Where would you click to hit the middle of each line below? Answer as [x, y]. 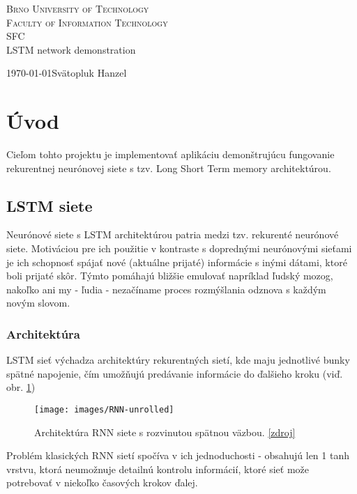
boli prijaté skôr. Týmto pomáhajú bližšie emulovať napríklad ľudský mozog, [170, 276]
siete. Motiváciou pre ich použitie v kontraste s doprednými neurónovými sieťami [179, 248]
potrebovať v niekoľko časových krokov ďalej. [102, 483]
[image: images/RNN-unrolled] [104, 410]
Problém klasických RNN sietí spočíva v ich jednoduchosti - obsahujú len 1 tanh [178, 455]
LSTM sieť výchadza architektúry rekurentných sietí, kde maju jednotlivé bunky [178, 360]
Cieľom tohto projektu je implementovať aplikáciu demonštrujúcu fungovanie [170, 154]
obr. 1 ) [21, 387]
